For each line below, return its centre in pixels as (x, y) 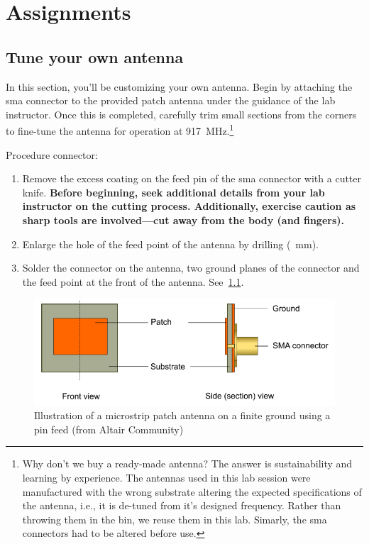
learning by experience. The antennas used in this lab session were (166, 477)
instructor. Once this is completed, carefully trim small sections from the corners (181, 114)
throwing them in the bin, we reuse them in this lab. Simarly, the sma (175, 519)
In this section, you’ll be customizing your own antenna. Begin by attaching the (179, 86)
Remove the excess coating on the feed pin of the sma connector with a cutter (192, 178)
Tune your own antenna (95, 56)
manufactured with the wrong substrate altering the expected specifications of (192, 491)
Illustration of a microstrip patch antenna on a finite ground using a (182, 415)
